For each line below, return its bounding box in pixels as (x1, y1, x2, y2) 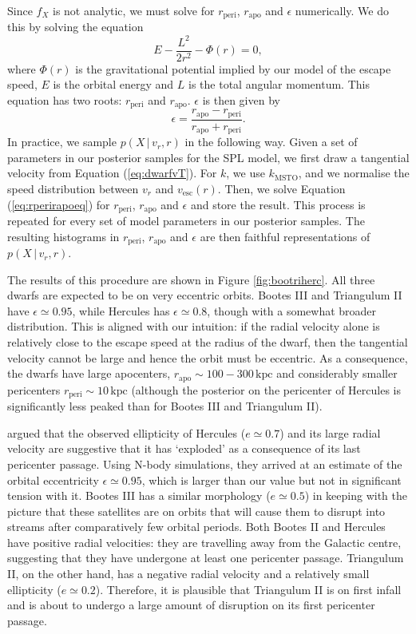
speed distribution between (7, 180, 139, 196)
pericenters (7, 381, 61, 398)
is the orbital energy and (53, 76, 174, 93)
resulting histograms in (7, 228, 120, 244)
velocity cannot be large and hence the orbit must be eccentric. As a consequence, (7, 349, 408, 366)
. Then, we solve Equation (217, 180, 346, 196)
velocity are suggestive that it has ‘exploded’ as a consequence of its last (7, 440, 361, 457)
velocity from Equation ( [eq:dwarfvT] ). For (7, 164, 217, 181)
